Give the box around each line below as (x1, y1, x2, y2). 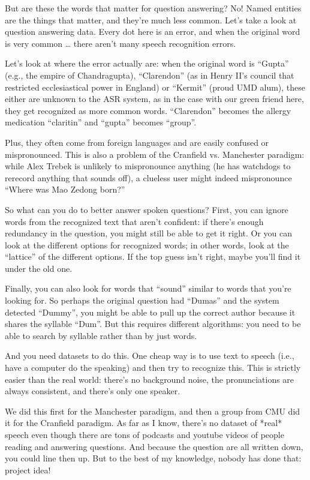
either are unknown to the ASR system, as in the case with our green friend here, (5, 92, 304, 105)
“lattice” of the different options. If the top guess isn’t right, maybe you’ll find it (5, 250, 301, 263)
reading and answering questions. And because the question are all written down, (5, 440, 303, 452)
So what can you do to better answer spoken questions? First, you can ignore (5, 203, 288, 215)
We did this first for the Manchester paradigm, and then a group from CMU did (5, 404, 300, 417)
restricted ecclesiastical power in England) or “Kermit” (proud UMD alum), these (5, 80, 306, 93)
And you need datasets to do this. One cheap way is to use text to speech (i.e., (5, 349, 294, 362)
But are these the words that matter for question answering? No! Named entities (5, 2, 302, 14)
